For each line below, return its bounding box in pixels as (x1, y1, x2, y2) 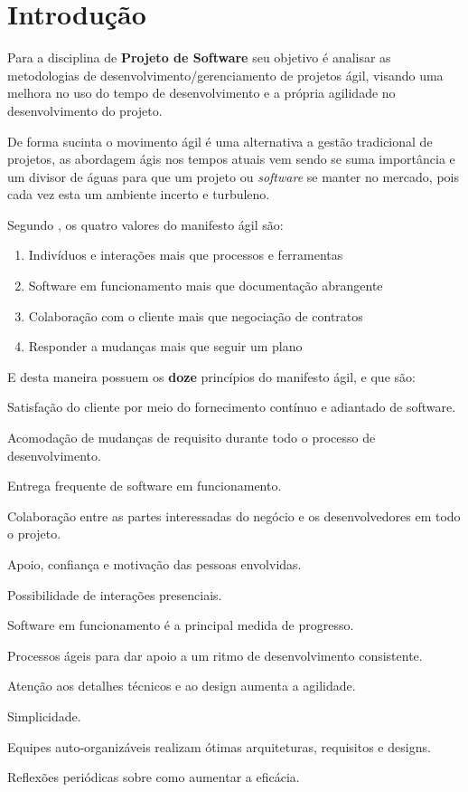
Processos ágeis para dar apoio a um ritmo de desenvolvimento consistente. (7, 645, 423, 664)
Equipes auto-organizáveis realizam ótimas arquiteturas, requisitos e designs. (7, 737, 431, 756)
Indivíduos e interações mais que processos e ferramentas (28, 245, 343, 264)
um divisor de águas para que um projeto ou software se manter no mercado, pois (7, 167, 459, 186)
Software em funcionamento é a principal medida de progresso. (7, 615, 354, 635)
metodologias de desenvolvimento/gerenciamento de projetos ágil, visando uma (7, 65, 444, 84)
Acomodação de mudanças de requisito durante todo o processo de (7, 428, 376, 447)
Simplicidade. (7, 706, 81, 725)
